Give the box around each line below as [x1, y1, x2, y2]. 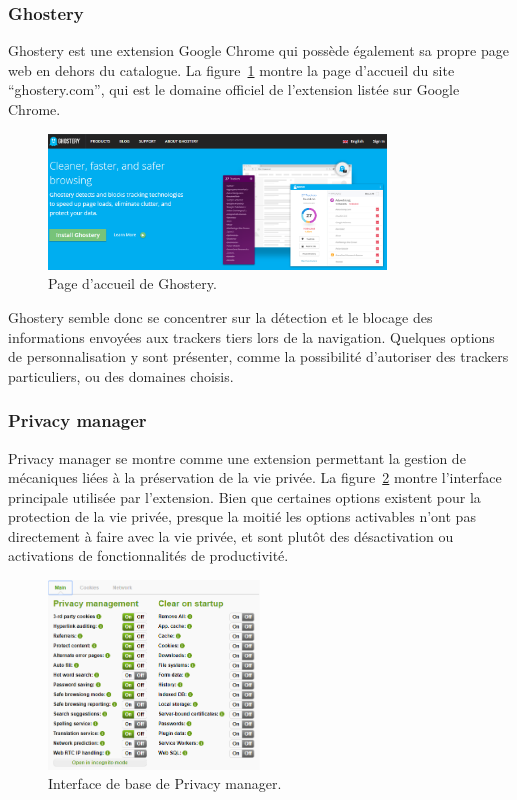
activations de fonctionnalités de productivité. [8, 545, 289, 566]
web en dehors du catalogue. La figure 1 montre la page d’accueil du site [8, 59, 455, 80]
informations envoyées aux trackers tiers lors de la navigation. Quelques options [8, 326, 495, 347]
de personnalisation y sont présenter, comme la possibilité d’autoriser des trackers [8, 346, 509, 367]
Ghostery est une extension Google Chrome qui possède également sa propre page [8, 40, 509, 61]
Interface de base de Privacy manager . [48, 773, 282, 794]
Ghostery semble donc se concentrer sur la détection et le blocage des [8, 306, 433, 327]
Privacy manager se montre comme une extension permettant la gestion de [8, 447, 466, 468]
